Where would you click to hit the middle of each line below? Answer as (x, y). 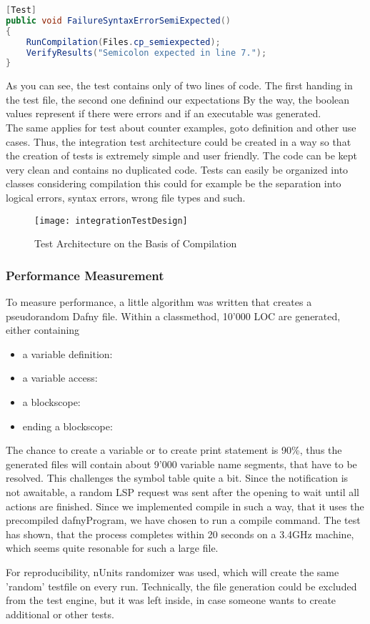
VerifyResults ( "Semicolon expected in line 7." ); (146, 53)
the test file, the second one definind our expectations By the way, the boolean (178, 99)
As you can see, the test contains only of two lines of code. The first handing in (179, 85)
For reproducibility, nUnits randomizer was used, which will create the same (172, 571)
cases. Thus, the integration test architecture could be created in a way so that (179, 141)
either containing (43, 330)
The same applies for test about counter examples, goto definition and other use (181, 128)
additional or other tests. (60, 614)
